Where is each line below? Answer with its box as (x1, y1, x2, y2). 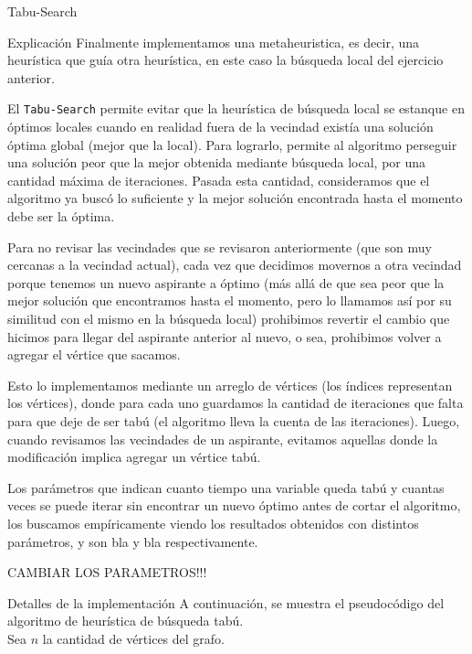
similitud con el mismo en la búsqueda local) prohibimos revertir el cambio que (7, 308, 450, 327)
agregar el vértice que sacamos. (7, 345, 181, 364)
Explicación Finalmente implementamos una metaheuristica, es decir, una (7, 32, 420, 51)
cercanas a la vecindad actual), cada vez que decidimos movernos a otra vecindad (7, 255, 462, 274)
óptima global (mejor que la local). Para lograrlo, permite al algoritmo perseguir (7, 134, 457, 154)
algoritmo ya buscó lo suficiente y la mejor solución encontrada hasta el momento (7, 188, 463, 208)
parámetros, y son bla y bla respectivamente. (7, 531, 258, 551)
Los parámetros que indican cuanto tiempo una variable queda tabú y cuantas (7, 477, 445, 497)
